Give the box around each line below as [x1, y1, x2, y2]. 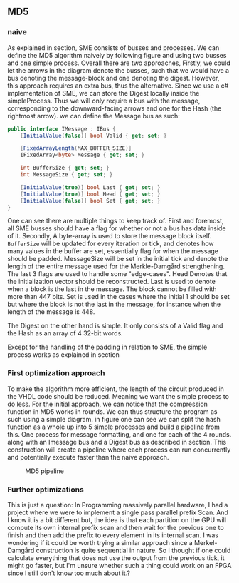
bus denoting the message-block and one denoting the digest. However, [7, 73, 220, 82]
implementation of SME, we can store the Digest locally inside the [7, 88, 200, 97]
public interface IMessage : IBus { [7, 125, 116, 133]
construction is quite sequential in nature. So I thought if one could [36, 546, 231, 555]
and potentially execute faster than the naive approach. [7, 452, 169, 461]
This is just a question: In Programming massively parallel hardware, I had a [7, 501, 228, 510]
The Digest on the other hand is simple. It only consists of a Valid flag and [7, 321, 223, 330]
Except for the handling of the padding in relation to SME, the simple [7, 343, 208, 352]
